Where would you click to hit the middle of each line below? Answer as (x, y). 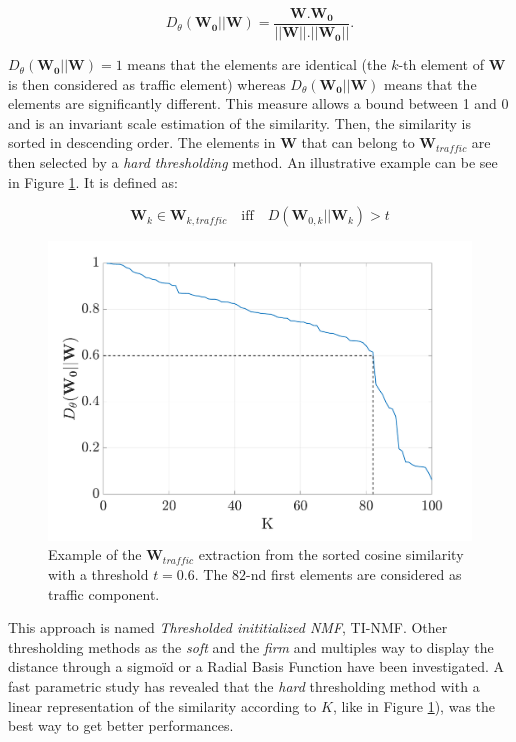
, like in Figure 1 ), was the (414, 705)
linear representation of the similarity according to (162, 705)
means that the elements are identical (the (257, 64)
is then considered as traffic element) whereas (147, 83)
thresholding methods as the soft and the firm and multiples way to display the (251, 646)
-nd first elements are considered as (354, 574)
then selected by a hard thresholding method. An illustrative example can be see (253, 162)
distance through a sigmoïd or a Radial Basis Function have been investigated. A (256, 666)
